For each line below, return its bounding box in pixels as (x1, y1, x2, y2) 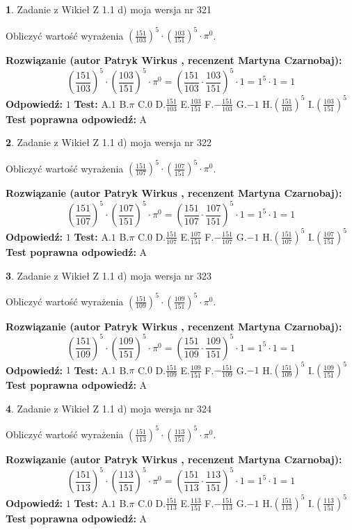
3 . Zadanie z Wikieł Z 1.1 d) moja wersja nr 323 (6, 268, 212, 282)
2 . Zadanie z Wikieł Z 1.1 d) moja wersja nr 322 (6, 135, 212, 150)
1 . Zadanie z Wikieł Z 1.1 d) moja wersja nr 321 (6, 2, 212, 16)
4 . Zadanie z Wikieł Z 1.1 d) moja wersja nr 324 (6, 401, 212, 415)
